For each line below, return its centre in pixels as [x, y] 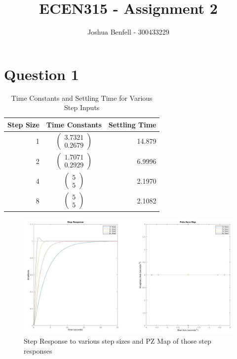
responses [38, 350]
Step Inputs [82, 107]
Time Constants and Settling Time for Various [82, 98]
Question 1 [41, 74]
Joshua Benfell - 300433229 [128, 32]
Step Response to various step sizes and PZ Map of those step [118, 341]
